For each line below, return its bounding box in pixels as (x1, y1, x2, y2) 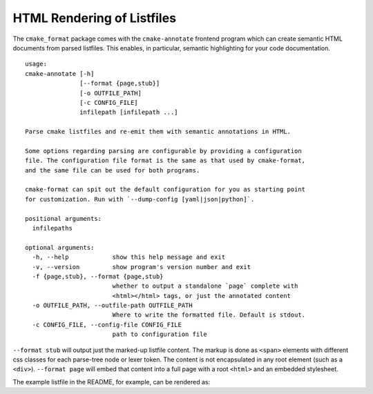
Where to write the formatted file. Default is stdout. (112, 311, 306, 319)
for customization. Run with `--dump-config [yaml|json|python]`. (25, 195, 255, 203)
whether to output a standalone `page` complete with (112, 282, 298, 290)
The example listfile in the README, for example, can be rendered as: (12, 377, 211, 386)
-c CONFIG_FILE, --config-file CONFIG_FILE (32, 321, 182, 328)
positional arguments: (25, 215, 102, 222)
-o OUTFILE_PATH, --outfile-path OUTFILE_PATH (32, 302, 193, 310)
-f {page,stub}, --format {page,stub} (32, 273, 164, 280)
